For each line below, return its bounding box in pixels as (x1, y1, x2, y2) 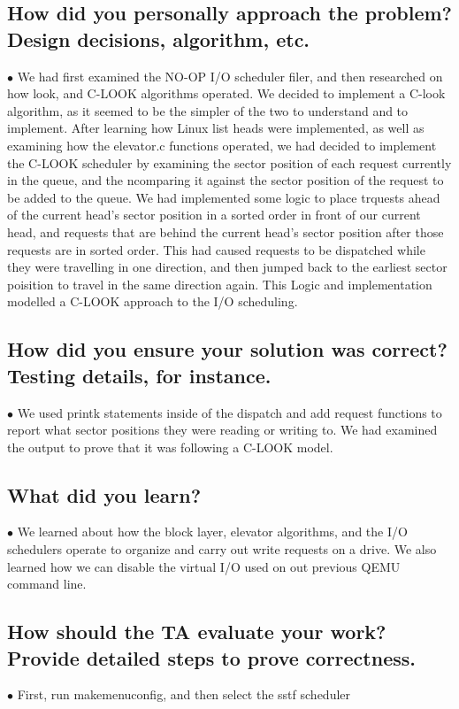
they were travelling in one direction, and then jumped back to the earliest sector (7, 258, 448, 276)
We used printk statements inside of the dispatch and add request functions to (17, 403, 442, 421)
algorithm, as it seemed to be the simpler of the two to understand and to (7, 101, 409, 119)
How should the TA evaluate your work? (7, 618, 386, 645)
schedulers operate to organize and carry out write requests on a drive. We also (7, 540, 437, 559)
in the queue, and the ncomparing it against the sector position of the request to (7, 171, 444, 189)
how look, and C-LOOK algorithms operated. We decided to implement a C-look (7, 84, 446, 103)
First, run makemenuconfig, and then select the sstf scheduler (17, 685, 351, 704)
